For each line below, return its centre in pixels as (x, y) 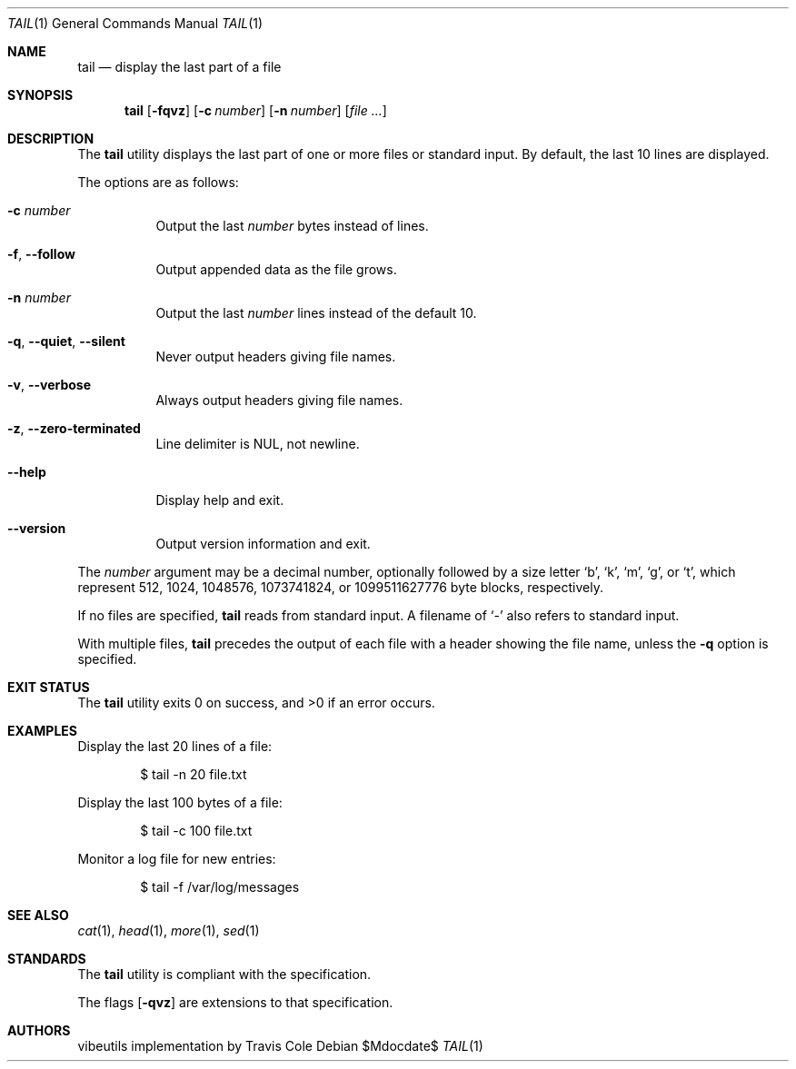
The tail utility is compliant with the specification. (224, 974)
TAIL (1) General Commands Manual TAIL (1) (135, 23)
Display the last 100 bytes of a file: (180, 802)
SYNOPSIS (40, 95)
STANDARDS (47, 959)
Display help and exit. (220, 500)
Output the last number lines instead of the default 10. (316, 313)
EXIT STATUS (49, 687)
